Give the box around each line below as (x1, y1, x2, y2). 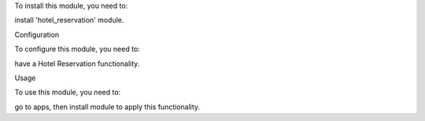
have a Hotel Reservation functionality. (14, 59, 140, 68)
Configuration (14, 30, 60, 39)
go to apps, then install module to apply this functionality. (14, 102, 201, 112)
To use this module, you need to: (14, 87, 121, 97)
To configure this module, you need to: (14, 44, 141, 54)
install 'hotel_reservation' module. (14, 16, 124, 25)
